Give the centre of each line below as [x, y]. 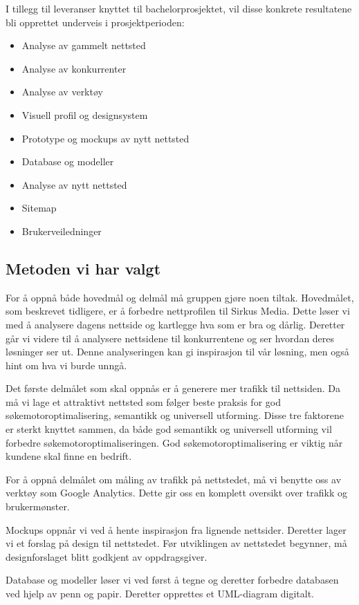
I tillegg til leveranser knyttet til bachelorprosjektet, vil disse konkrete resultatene [179, 8]
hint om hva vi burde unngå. [66, 365]
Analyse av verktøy [62, 92]
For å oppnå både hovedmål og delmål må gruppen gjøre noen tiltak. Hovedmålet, [180, 297]
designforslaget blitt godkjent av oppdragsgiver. [107, 556]
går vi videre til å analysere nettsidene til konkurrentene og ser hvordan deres [170, 338]
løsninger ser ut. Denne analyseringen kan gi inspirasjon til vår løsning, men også [177, 352]
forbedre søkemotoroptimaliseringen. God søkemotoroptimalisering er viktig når [174, 442]
